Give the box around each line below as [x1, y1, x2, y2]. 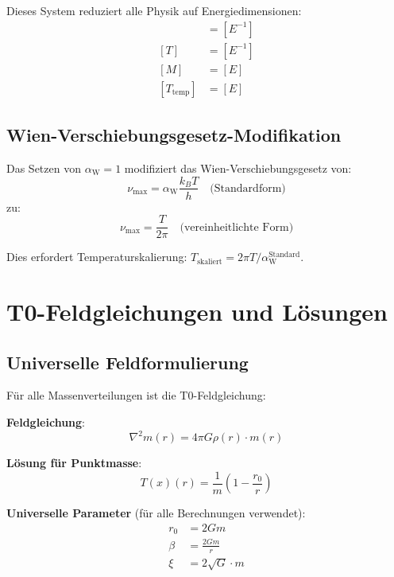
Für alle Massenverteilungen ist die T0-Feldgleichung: [6, 387, 266, 404]
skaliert [197, 257, 222, 266]
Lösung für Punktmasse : [6, 454, 142, 471]
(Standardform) [210, 182, 286, 194]
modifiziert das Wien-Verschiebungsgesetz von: [124, 159, 352, 176]
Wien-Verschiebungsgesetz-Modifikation [6, 123, 342, 147]
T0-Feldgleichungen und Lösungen [6, 295, 388, 328]
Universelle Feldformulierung [6, 349, 249, 374]
